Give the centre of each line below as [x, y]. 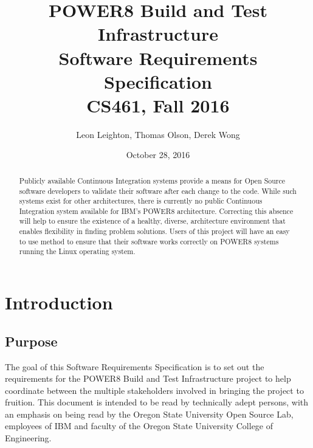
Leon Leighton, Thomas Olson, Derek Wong [158, 134]
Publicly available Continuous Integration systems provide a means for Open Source [152, 180]
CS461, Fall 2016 [158, 105]
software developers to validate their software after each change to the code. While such [158, 191]
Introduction [59, 302]
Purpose [31, 341]
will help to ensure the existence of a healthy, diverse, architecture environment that [152, 221]
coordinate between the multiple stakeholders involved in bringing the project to [154, 390]
